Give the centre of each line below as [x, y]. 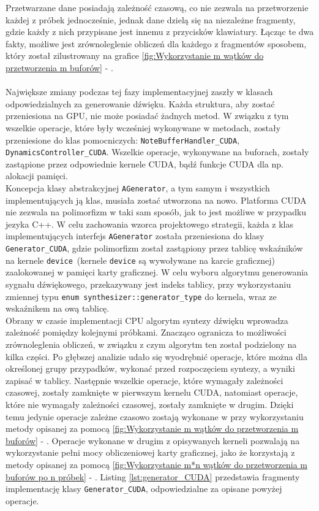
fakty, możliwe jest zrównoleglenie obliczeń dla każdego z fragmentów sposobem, [156, 43]
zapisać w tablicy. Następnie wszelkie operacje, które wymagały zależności [144, 380]
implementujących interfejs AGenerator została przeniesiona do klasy [135, 236]
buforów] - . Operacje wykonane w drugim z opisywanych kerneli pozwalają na [153, 440]
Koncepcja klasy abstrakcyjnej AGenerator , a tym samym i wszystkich [138, 188]
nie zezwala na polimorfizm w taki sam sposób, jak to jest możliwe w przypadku [156, 212]
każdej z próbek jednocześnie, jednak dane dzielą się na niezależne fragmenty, [151, 19]
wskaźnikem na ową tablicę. [58, 308]
